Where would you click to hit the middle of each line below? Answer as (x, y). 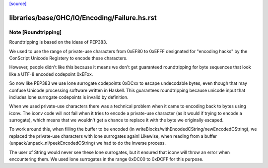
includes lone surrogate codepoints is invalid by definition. (69, 97)
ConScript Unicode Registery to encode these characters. (68, 58)
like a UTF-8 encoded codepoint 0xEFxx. (51, 74)
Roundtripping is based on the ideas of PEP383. (58, 42)
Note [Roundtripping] (35, 32)
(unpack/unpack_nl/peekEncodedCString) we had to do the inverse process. (88, 143)
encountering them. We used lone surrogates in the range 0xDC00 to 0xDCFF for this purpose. (106, 159)
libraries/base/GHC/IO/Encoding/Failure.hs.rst (83, 18)
